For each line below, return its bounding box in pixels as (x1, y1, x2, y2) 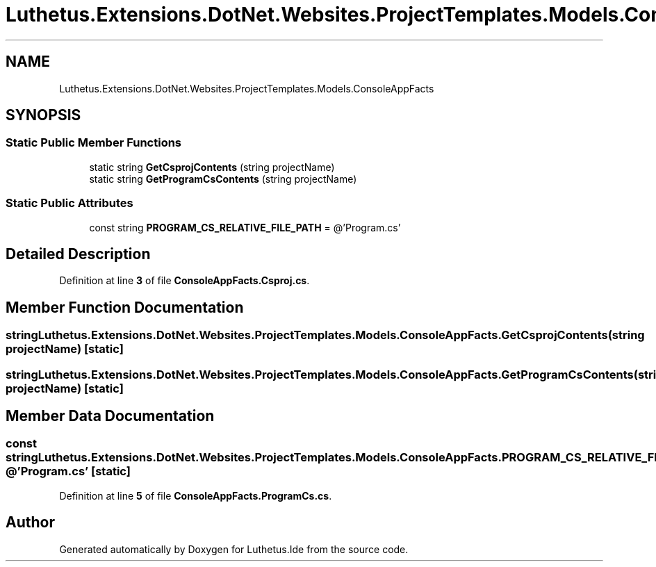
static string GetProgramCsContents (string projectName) (89, 172, 357, 185)
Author (6, 513, 55, 532)
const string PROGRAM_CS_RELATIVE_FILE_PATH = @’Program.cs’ (89, 221, 401, 233)
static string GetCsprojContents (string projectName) (89, 161, 335, 173)
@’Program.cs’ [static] (6, 464, 131, 479)
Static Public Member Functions (6, 135, 182, 150)
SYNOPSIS (6, 106, 81, 124)
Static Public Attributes (6, 196, 133, 211)
